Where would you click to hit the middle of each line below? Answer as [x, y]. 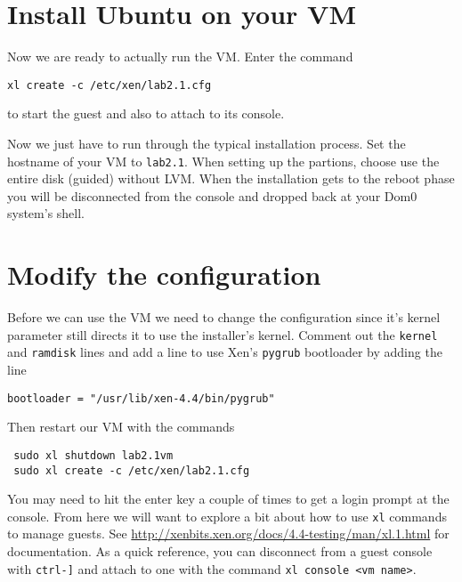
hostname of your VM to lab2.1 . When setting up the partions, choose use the [223, 161]
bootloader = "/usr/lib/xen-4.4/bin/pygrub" [141, 398]
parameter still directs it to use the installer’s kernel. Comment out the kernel [223, 334]
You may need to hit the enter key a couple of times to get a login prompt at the [228, 499]
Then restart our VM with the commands [121, 427]
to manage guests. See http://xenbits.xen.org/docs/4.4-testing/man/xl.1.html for [228, 533]
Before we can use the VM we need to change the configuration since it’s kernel [224, 317]
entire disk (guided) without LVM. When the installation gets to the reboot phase [231, 178]
